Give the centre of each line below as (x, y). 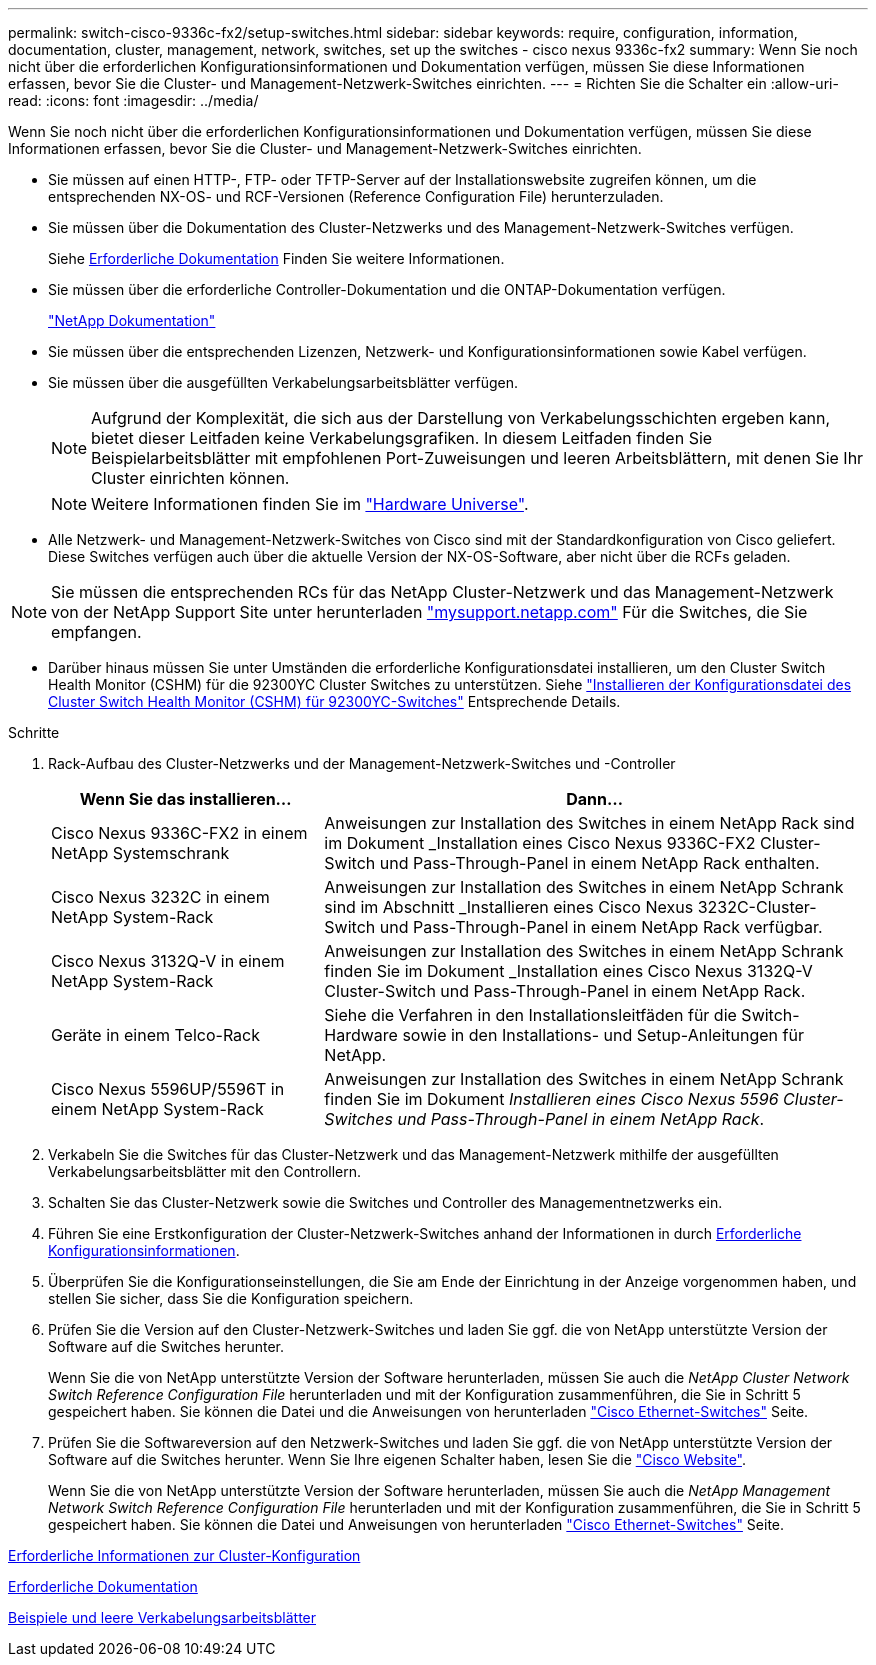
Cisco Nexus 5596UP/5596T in (168, 1089)
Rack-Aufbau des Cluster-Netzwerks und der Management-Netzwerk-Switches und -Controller (362, 763)
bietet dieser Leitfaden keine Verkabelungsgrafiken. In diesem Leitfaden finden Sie (402, 438)
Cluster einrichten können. (190, 478)
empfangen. (96, 632)
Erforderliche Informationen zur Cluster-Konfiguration (184, 1555)
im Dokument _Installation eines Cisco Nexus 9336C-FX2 (540, 843)
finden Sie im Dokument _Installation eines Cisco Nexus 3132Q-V (568, 971)
